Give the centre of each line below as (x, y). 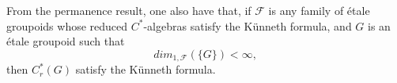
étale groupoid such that (66, 41)
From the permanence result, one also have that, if (129, 10)
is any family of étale (319, 10)
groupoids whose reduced (67, 25)
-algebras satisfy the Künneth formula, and (248, 25)
